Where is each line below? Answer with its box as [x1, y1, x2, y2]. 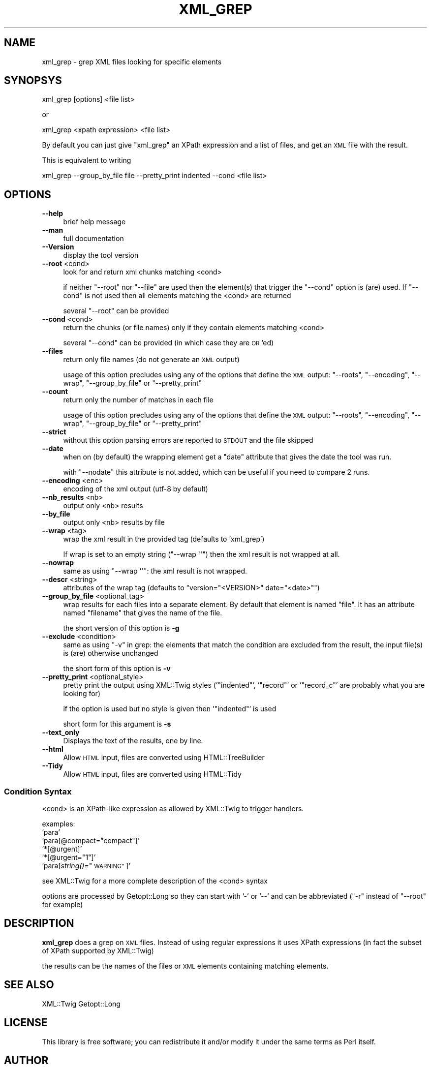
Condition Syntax [4, 786, 72, 796]
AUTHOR [4, 1054, 49, 1067]
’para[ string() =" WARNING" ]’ [42, 861, 131, 870]
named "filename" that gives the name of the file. [63, 609, 222, 617]
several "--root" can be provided [63, 306, 169, 315]
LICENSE [4, 1016, 48, 1029]
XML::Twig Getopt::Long [42, 999, 121, 1008]
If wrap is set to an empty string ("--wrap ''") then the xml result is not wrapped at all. [63, 550, 340, 559]
